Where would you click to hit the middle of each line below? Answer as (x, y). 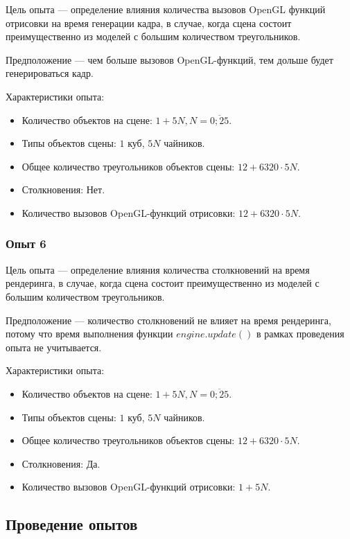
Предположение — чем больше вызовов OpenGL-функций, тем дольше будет (169, 59)
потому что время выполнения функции (89, 334)
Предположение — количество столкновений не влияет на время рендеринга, (168, 320)
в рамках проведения (300, 334)
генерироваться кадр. (50, 73)
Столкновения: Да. (61, 463)
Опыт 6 (26, 244)
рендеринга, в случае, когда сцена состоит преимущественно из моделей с (163, 283)
